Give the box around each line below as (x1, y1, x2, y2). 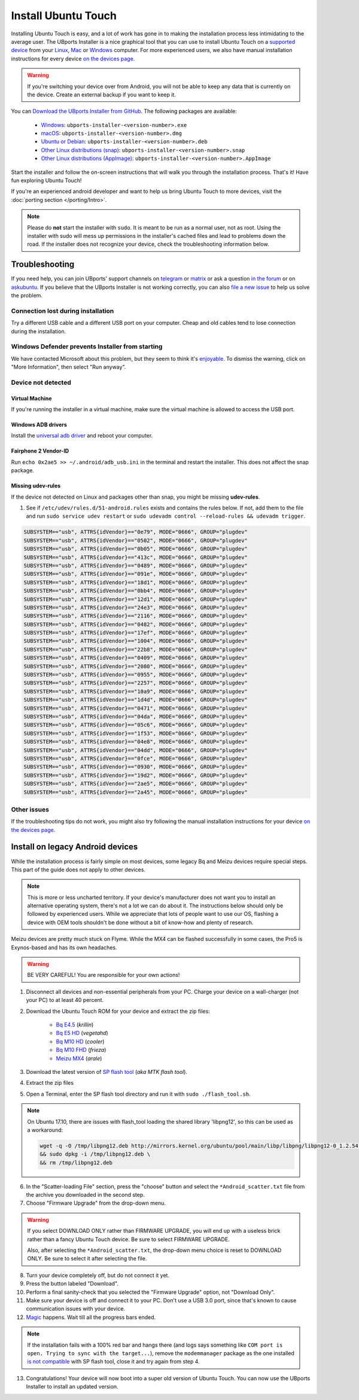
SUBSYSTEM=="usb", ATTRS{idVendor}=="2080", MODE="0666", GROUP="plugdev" (23, 663, 248, 669)
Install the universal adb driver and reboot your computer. (11, 432, 153, 439)
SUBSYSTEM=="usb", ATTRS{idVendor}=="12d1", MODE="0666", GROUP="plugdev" (23, 596, 248, 602)
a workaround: (27, 1126, 63, 1133)
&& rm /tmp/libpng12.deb (39, 1159, 113, 1166)
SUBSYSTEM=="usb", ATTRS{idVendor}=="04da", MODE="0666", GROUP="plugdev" (23, 713, 248, 720)
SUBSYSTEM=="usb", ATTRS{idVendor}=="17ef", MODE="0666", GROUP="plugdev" (23, 629, 248, 636)
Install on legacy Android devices (11, 842, 138, 852)
